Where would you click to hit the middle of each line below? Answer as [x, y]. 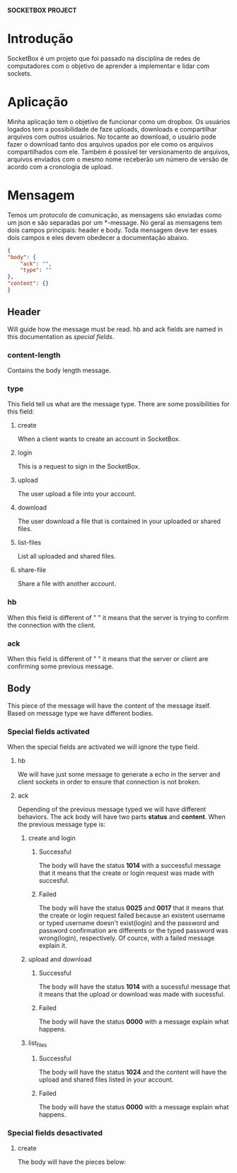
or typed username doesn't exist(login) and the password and [129, 923]
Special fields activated [48, 731]
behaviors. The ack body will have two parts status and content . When [122, 817]
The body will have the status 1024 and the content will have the [133, 1072]
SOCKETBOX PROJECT [42, 10]
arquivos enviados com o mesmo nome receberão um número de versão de [118, 159]
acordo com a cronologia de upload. [60, 166]
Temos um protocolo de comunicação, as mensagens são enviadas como [115, 214]
